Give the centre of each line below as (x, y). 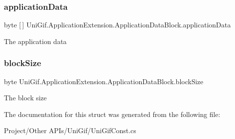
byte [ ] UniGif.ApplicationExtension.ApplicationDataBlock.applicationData (117, 25)
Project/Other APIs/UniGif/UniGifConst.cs (70, 130)
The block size (25, 98)
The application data (35, 41)
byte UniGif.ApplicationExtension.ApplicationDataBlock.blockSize (104, 81)
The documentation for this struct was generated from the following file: (112, 114)
